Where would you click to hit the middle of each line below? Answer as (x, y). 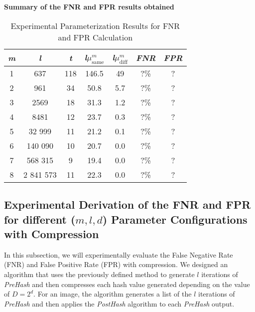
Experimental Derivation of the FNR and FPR (127, 204)
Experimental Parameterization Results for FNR (95, 25)
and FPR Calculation (95, 37)
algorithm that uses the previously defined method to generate (99, 274)
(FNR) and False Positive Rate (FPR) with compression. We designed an (116, 264)
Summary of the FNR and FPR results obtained (89, 6)
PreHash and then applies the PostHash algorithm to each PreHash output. (119, 303)
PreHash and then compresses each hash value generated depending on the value (127, 284)
